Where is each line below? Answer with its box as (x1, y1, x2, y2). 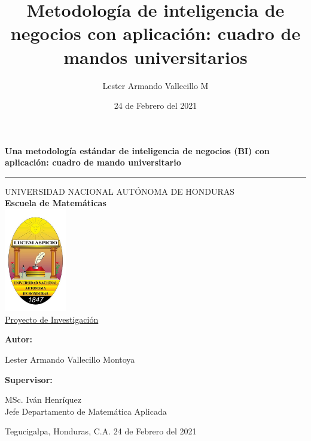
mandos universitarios (63, 44, 248, 69)
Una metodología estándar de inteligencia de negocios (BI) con (5, 144, 270, 157)
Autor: (5, 333, 33, 345)
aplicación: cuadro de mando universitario (5, 156, 181, 169)
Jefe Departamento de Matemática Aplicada (5, 405, 167, 417)
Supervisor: (5, 373, 53, 385)
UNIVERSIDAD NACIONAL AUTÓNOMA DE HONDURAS (5, 185, 235, 197)
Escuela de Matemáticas (5, 197, 106, 209)
